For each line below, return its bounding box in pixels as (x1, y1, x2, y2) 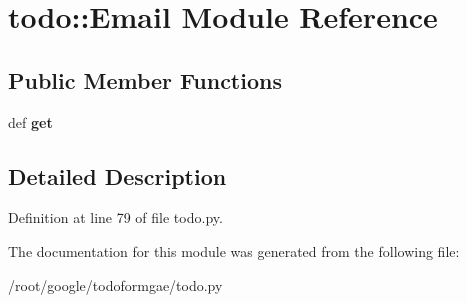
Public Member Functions (8, 64, 282, 95)
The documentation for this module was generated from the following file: (8, 240, 460, 261)
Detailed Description (8, 160, 227, 191)
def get (8, 111, 53, 132)
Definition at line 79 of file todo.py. (8, 207, 223, 228)
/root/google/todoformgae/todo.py (8, 274, 223, 295)
